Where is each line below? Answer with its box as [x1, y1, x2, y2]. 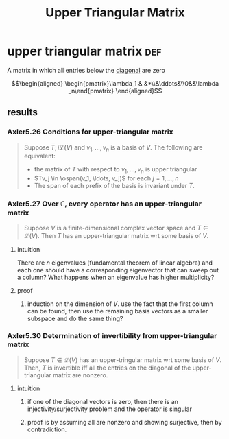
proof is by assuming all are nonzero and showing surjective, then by [27, 418, 222, 426]
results [7, 106, 38, 118]
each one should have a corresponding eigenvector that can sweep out [16, 265, 219, 274]
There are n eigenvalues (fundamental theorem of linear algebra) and [16, 259, 213, 267]
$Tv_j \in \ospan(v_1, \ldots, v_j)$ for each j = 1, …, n [34, 174, 179, 182]
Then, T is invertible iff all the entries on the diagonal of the [23, 364, 191, 372]
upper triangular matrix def [7, 43, 162, 59]
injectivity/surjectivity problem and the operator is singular [27, 405, 193, 413]
